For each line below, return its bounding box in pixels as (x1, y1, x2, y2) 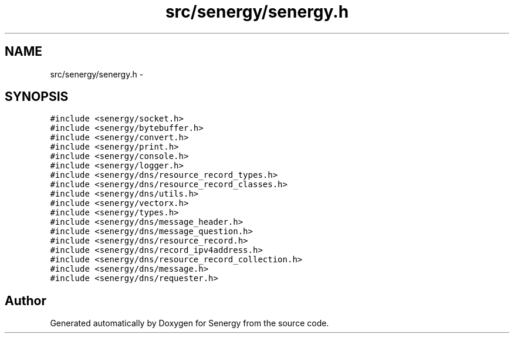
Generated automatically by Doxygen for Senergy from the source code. (50, 318, 329, 329)
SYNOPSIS (5, 89, 69, 104)
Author (5, 293, 46, 308)
